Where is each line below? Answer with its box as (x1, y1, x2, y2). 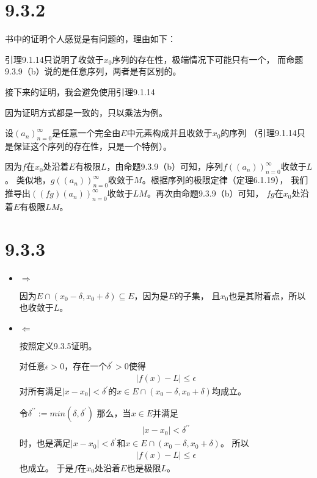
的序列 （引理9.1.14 (220, 126, 297, 139)
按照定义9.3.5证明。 (19, 339, 97, 352)
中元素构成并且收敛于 (126, 126, 213, 139)
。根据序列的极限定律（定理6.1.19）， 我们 (142, 173, 308, 186)
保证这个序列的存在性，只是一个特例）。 (13, 139, 172, 152)
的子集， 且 (174, 289, 220, 302)
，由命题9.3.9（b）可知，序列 (106, 160, 224, 173)
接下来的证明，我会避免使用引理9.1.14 (5, 85, 155, 98)
